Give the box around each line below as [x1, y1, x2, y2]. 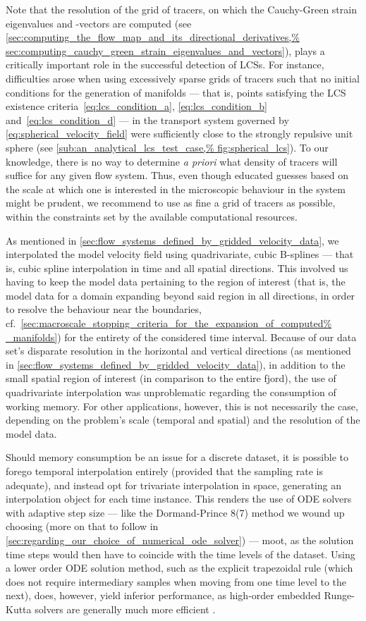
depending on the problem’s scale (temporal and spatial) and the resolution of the [6, 412, 360, 427]
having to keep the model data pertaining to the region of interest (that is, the [6, 274, 346, 289]
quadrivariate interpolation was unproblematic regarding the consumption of [6, 385, 336, 400]
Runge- [324, 588, 355, 603]
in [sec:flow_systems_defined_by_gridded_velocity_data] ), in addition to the [6, 357, 346, 371]
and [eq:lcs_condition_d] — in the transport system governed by [6, 112, 289, 127]
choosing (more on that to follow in [6, 519, 159, 534]
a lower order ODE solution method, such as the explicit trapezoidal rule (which [6, 560, 353, 575]
